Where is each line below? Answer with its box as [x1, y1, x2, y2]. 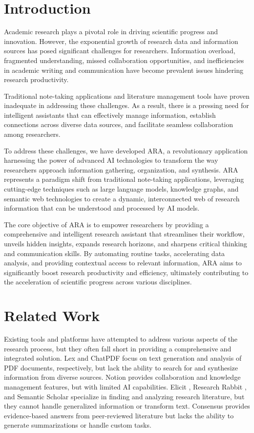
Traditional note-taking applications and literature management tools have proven [4, 90, 250, 101]
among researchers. [4, 129, 61, 139]
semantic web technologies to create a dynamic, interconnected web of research [4, 193, 240, 203]
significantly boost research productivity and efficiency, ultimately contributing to [4, 267, 249, 277]
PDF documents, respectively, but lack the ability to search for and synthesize [4, 362, 238, 372]
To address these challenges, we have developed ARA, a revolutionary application [4, 145, 248, 155]
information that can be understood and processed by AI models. [4, 203, 200, 213]
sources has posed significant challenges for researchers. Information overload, [4, 45, 235, 56]
